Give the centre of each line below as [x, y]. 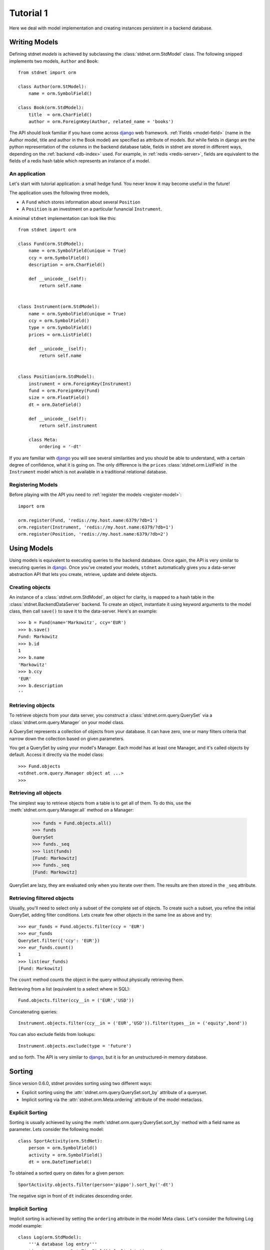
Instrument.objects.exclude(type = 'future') [75, 1046]
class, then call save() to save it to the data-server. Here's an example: [83, 611]
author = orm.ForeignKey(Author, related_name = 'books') [101, 121]
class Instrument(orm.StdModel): [59, 307]
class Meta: [43, 439]
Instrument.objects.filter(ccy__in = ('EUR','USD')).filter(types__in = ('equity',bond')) [133, 1023]
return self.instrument [68, 425]
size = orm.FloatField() [59, 398]
